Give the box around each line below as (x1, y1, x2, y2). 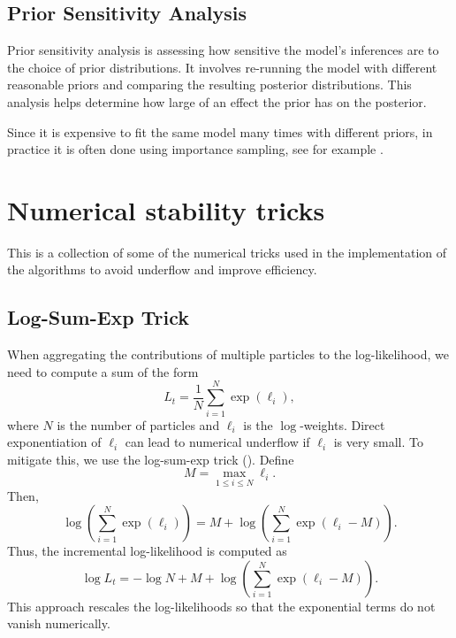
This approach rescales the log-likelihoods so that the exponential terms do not (7, 596, 436, 615)
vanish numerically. (7, 614, 110, 633)
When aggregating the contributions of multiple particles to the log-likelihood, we (7, 345, 450, 364)
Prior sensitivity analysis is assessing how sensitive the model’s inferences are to (7, 41, 439, 59)
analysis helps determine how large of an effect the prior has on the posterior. (7, 92, 427, 111)
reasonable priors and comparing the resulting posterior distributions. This (7, 75, 412, 94)
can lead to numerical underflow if (125, 433, 310, 451)
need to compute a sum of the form (7, 362, 199, 380)
